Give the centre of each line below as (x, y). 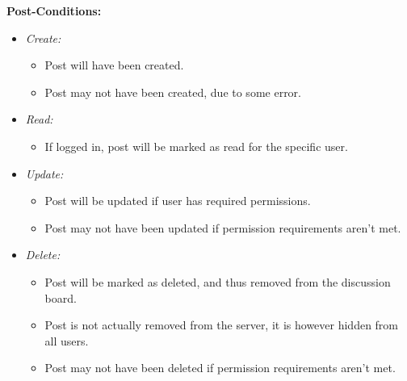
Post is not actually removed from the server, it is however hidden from (222, 325)
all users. (67, 340)
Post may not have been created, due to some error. (173, 92)
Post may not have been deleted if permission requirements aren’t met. (220, 368)
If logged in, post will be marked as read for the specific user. (196, 146)
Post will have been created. (114, 65)
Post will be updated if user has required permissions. (178, 201)
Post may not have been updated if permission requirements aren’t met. (223, 227)
